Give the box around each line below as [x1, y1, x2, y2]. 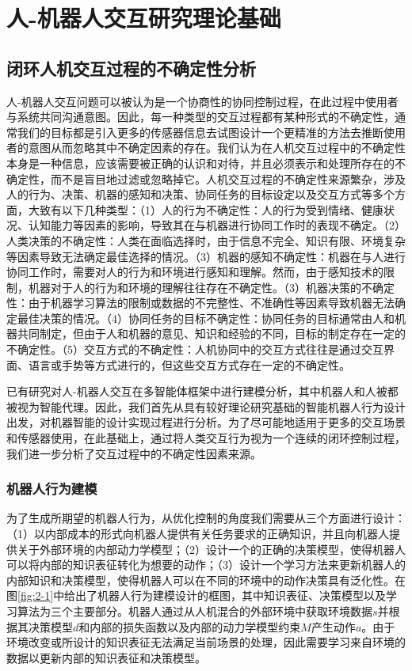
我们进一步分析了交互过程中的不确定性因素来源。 [6, 445, 261, 461]
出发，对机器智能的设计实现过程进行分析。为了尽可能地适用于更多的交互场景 [6, 414, 406, 430]
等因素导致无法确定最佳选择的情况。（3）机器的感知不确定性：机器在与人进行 [6, 248, 406, 264]
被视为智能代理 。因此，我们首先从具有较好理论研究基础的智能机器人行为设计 [6, 398, 406, 415]
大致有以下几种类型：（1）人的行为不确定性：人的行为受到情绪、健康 [28, 201, 383, 218]
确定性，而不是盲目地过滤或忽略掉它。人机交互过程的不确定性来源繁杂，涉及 [6, 170, 406, 187]
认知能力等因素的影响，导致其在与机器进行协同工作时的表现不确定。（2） [28, 217, 406, 233]
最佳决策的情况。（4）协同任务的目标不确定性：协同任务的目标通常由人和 [17, 309, 395, 326]
